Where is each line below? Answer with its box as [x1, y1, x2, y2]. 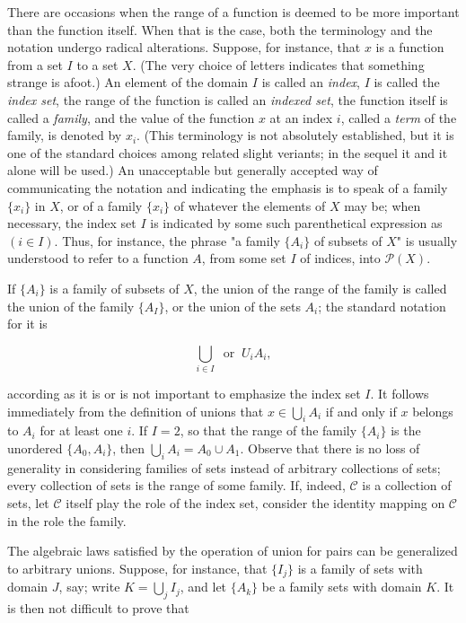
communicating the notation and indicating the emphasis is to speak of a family [7, 178, 448, 197]
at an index [269, 108, 333, 127]
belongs [412, 401, 453, 420]
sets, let [7, 493, 49, 512]
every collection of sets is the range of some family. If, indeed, [7, 476, 346, 495]
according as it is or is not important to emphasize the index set [7, 384, 361, 403]
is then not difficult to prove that [7, 599, 189, 618]
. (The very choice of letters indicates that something [132, 55, 425, 74]
